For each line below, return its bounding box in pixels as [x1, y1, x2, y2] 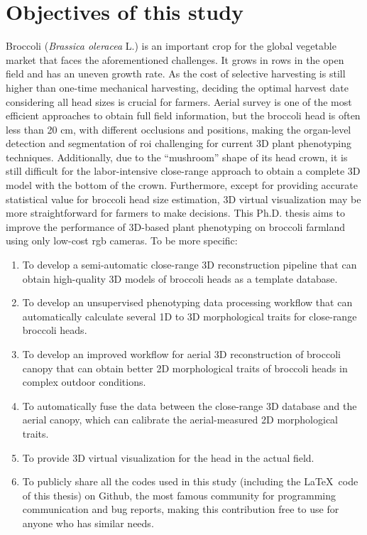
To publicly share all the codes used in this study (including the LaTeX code [22, 474, 358, 489]
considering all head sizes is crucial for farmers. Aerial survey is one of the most [6, 94, 352, 109]
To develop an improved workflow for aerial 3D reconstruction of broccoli [22, 347, 341, 361]
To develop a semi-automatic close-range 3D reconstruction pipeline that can [22, 257, 357, 272]
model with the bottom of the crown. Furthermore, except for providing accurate [6, 178, 358, 193]
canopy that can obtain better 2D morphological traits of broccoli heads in [22, 360, 348, 375]
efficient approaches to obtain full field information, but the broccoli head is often [6, 108, 361, 123]
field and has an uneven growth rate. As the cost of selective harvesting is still [6, 66, 346, 81]
